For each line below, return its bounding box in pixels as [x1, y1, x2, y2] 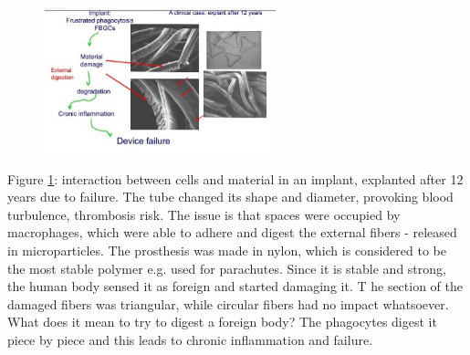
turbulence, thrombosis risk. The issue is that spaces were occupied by [7, 204, 401, 224]
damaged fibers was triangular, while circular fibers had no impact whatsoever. [7, 294, 449, 313]
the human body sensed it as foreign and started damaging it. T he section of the [7, 277, 464, 296]
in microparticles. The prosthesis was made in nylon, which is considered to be [7, 240, 446, 259]
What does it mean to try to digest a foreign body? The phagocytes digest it [7, 312, 437, 331]
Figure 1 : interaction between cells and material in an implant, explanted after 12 [7, 169, 464, 188]
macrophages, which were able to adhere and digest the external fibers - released [7, 223, 457, 242]
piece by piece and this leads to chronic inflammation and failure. [7, 329, 373, 349]
